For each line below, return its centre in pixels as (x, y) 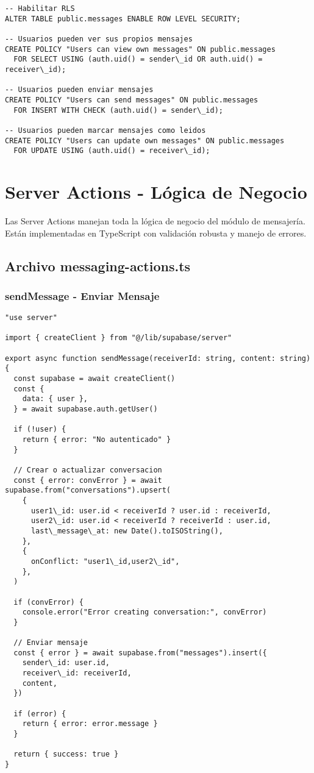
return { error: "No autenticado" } (97, 440)
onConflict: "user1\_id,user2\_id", (105, 561)
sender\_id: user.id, (66, 663)
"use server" (31, 318)
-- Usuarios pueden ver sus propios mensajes (99, 39)
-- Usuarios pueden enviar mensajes (79, 90)
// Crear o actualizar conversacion (88, 470)
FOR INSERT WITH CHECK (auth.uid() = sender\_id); (118, 110)
